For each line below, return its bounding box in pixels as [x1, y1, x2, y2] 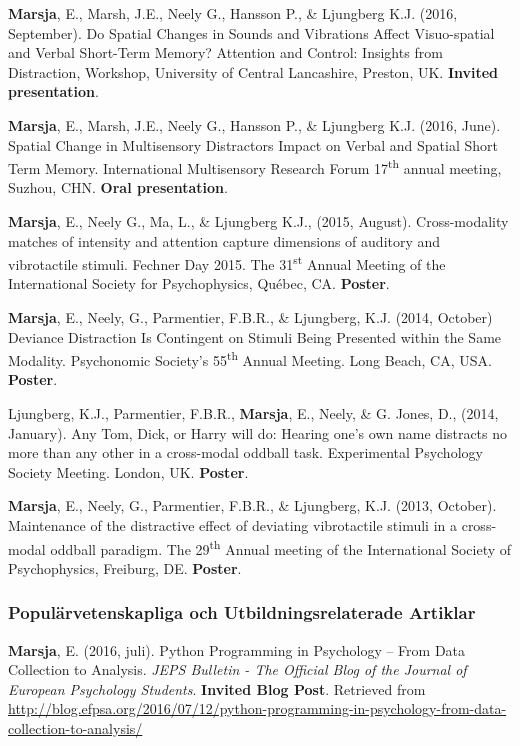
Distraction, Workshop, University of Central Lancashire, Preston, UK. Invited [8, 61, 499, 82]
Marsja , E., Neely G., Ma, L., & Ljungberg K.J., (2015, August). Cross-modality [8, 211, 509, 231]
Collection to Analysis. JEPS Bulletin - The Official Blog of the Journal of [8, 659, 467, 680]
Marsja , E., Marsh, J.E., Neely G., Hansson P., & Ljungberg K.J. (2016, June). [8, 114, 501, 135]
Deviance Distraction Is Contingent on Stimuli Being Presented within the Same [8, 326, 502, 347]
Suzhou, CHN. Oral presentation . [8, 177, 228, 198]
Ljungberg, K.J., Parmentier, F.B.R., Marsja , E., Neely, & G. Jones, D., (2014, [8, 403, 499, 424]
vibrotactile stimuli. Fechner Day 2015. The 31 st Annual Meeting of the [8, 251, 446, 274]
